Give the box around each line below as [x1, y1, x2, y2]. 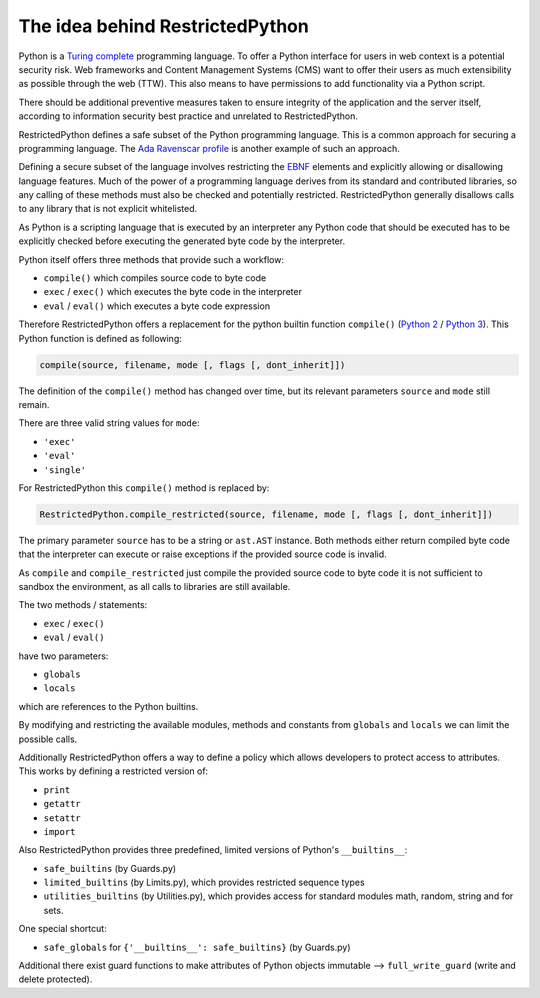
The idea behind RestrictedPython [18, 15, 309, 37]
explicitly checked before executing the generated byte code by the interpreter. [18, 235, 345, 247]
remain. [18, 398, 50, 410]
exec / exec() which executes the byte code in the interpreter [43, 286, 302, 298]
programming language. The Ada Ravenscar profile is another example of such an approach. [18, 142, 400, 154]
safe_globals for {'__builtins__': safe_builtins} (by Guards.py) [43, 941, 351, 953]
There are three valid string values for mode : [18, 417, 200, 429]
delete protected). [18, 973, 93, 985]
